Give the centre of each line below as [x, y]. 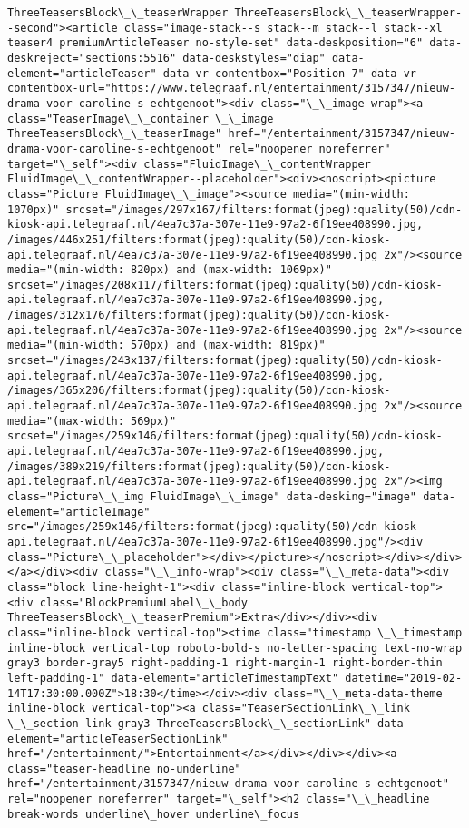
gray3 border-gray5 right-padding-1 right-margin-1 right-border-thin [225, 663]
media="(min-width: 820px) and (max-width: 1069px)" [170, 270]
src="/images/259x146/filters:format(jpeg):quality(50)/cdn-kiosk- [215, 527]
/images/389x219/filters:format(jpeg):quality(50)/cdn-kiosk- [199, 466]
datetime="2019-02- [404, 678]
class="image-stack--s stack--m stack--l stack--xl [283, 28]
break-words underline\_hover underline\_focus [154, 814]
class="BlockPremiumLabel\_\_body [143, 602]
